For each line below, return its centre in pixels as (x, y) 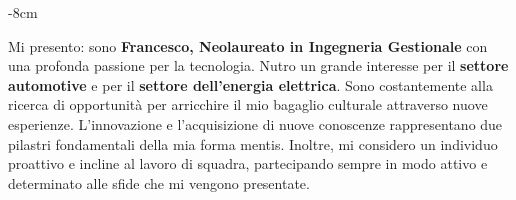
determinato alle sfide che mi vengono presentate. (159, 182)
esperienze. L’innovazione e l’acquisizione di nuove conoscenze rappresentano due (255, 123)
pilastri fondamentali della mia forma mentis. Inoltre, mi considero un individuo (253, 143)
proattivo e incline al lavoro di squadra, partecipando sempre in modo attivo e (248, 163)
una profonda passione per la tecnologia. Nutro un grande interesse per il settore (258, 65)
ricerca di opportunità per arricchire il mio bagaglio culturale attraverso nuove (248, 104)
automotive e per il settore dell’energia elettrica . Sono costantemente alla (250, 84)
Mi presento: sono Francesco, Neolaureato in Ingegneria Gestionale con (248, 45)
